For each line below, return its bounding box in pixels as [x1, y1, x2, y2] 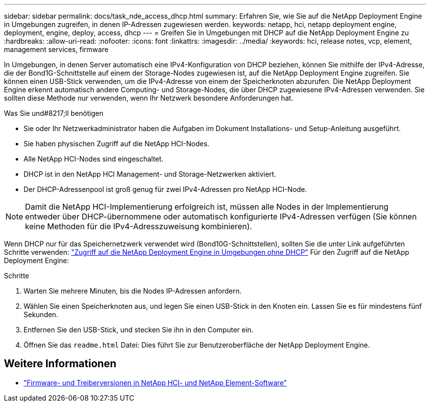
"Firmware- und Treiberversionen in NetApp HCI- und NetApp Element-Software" [24, 378, 287, 387]
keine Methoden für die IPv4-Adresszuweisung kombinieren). [25, 221, 252, 231]
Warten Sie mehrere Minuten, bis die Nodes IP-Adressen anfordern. [24, 287, 242, 295]
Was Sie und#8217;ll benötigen [4, 109, 104, 117]
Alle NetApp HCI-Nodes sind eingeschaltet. [24, 155, 163, 163]
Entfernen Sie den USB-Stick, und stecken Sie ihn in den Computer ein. [24, 325, 254, 334]
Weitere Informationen [4, 357, 117, 370]
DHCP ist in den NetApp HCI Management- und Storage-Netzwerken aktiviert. [24, 170, 276, 178]
